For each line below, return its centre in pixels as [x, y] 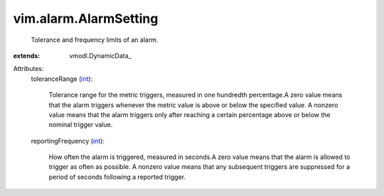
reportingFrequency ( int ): [68, 141]
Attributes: [28, 69]
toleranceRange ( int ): [62, 79]
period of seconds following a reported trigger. [117, 177]
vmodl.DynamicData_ [100, 55]
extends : [27, 55]
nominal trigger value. [81, 125]
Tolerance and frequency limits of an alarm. [95, 40]
